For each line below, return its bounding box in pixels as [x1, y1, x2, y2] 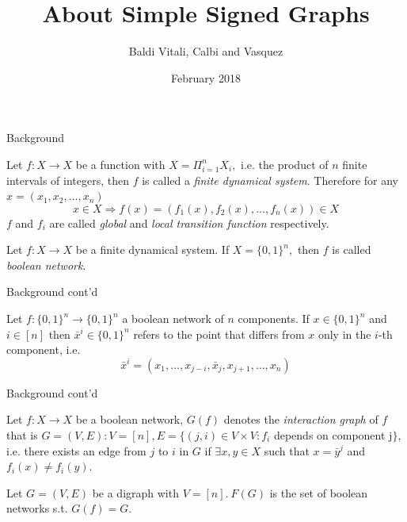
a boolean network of [122, 310, 224, 327]
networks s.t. [6, 500, 68, 516]
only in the [318, 325, 371, 342]
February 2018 [171, 69, 241, 86]
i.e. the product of [241, 155, 329, 172]
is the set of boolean [269, 484, 368, 501]
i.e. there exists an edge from [6, 442, 146, 459]
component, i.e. [6, 341, 81, 358]
